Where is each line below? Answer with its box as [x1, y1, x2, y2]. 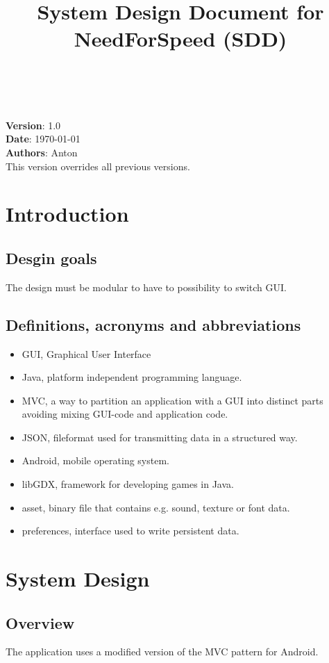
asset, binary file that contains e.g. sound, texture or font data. [22, 500, 290, 514]
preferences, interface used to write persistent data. [22, 523, 239, 538]
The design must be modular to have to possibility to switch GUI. [6, 279, 287, 294]
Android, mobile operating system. [22, 453, 169, 468]
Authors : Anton [6, 145, 78, 159]
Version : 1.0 [6, 117, 61, 132]
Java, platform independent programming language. [22, 370, 242, 384]
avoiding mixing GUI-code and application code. [22, 407, 228, 421]
